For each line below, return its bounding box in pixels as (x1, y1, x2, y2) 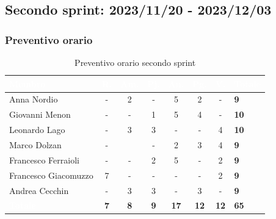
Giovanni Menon (9, 108, 71, 121)
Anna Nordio (9, 93, 58, 106)
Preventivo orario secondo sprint (74, 56, 196, 68)
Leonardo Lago (9, 123, 65, 136)
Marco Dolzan (9, 138, 62, 151)
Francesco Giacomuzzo (9, 168, 93, 181)
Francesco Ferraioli (9, 153, 79, 166)
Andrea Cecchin (9, 184, 69, 196)
